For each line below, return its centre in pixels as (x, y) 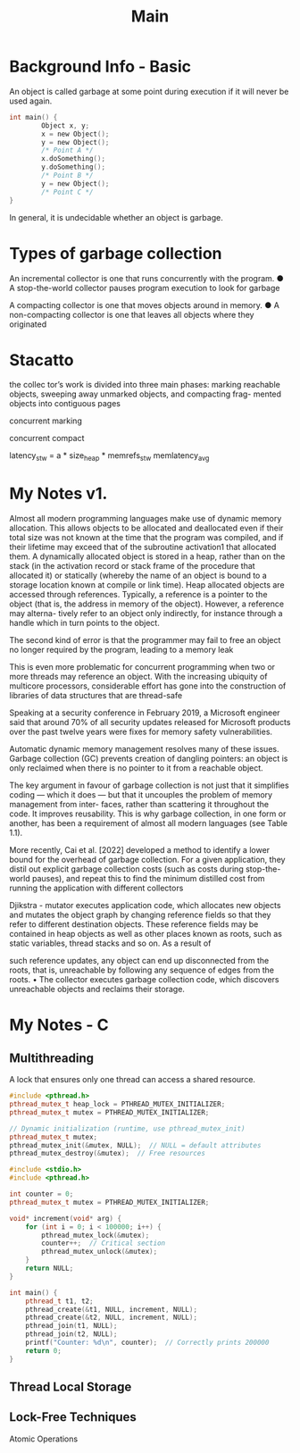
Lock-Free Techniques (73, 1417)
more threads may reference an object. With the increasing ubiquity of (138, 677)
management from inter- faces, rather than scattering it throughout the (139, 805)
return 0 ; (44, 1350)
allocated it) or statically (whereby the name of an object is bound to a (138, 576)
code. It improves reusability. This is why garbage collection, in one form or (148, 814)
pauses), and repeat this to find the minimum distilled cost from (148, 879)
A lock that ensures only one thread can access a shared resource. (133, 1080)
